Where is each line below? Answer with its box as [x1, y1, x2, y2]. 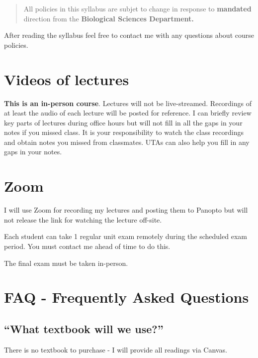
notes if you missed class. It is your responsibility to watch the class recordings [4, 127, 244, 137]
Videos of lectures [4, 69, 129, 89]
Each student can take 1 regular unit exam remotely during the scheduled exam [4, 231, 247, 241]
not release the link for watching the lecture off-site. [4, 214, 162, 225]
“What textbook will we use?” [4, 321, 164, 336]
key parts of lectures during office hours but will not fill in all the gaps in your [4, 117, 243, 127]
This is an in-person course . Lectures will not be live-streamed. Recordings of [4, 98, 252, 108]
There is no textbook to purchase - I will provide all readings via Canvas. [4, 344, 227, 355]
